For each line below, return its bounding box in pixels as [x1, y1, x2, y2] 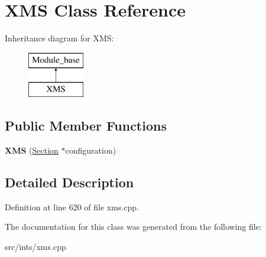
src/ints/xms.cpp [5, 240, 66, 253]
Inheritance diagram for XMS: [5, 32, 114, 44]
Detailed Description [5, 173, 134, 191]
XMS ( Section [5, 144, 59, 157]
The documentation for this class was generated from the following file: [5, 220, 262, 233]
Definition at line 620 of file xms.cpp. [5, 200, 140, 213]
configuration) [65, 144, 116, 157]
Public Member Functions [5, 116, 167, 135]
